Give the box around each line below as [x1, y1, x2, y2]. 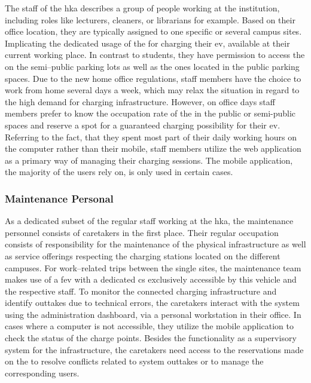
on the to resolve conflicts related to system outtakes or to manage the [5, 355, 264, 367]
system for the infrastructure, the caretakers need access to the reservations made [5, 343, 304, 356]
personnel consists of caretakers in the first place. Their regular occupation [5, 226, 279, 238]
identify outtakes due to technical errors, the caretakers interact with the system [5, 296, 300, 309]
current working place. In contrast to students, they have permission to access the [5, 48, 305, 61]
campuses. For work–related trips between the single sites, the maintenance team [5, 261, 301, 274]
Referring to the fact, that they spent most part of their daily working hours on [5, 130, 297, 143]
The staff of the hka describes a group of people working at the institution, [5, 2, 280, 14]
